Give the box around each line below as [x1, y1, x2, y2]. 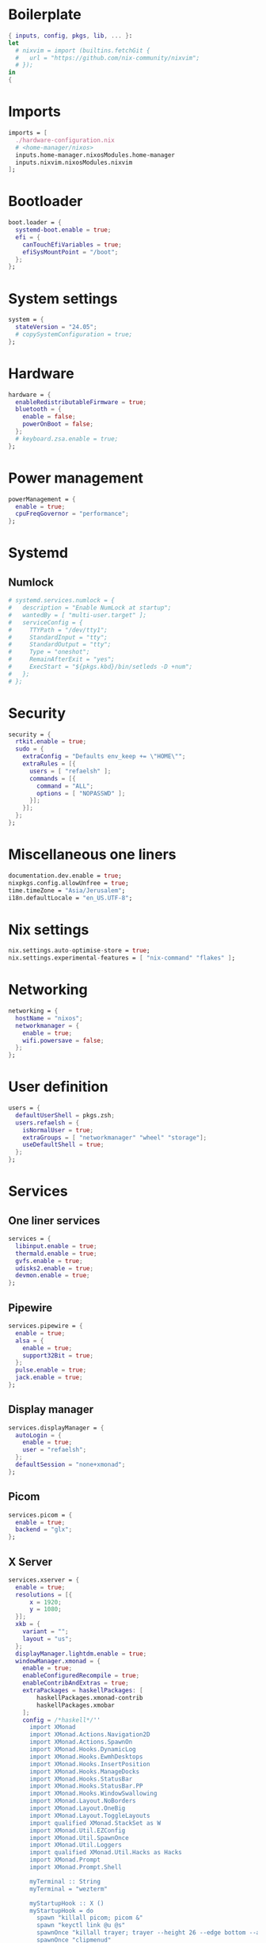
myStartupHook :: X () [28, 1899, 104, 1907]
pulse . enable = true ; [15, 1366, 87, 1374]
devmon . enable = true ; [15, 1272, 90, 1280]
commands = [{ [28, 774, 77, 782]
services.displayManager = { [8, 1424, 104, 1432]
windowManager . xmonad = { [15, 1657, 101, 1665]
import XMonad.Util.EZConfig [28, 1827, 126, 1834]
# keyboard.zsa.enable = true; [15, 434, 119, 443]
